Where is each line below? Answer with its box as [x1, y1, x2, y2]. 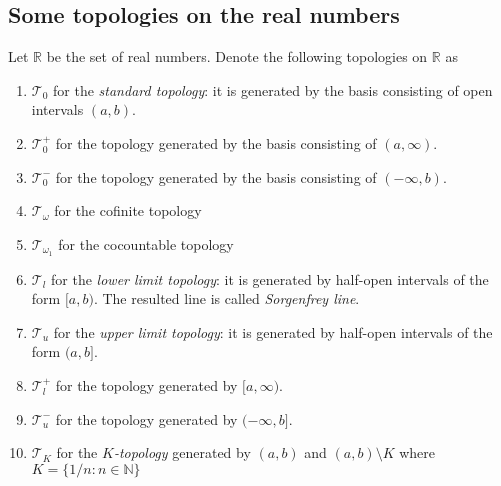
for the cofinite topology [54, 200, 202, 221]
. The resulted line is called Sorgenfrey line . [93, 288, 360, 309]
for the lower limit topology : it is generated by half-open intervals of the [51, 268, 489, 289]
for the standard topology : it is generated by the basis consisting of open [53, 79, 493, 100]
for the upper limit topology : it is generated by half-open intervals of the [53, 321, 493, 342]
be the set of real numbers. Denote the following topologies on [46, 46, 428, 67]
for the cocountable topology [58, 233, 234, 254]
